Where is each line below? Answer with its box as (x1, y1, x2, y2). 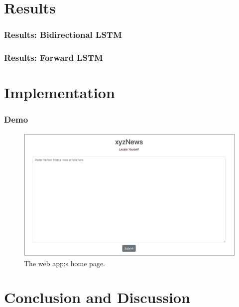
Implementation (4, 82, 115, 103)
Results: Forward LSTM (4, 51, 103, 64)
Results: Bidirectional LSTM (4, 28, 122, 41)
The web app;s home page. (24, 258, 106, 268)
